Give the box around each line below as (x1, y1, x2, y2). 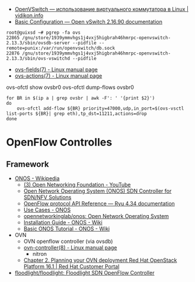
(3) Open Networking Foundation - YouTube (23, 181, 131, 188)
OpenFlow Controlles (6, 136, 113, 149)
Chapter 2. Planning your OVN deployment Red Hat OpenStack (23, 257, 177, 264)
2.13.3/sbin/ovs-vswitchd (6, 56, 70, 62)
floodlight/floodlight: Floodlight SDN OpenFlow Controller (14, 270, 155, 276)
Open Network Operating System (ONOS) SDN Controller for (23, 187, 172, 194)
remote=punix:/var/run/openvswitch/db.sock (6, 45, 116, 51)
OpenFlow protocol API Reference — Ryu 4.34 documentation (23, 200, 175, 207)
